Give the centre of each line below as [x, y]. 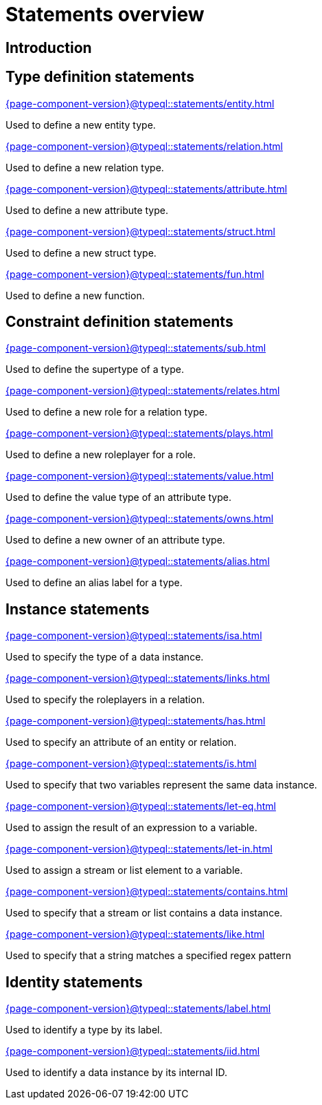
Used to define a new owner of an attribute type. [115, 540]
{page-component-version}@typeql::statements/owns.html [140, 519]
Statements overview [105, 14]
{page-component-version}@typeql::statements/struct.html [140, 231]
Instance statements [78, 609]
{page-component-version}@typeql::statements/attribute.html [147, 189]
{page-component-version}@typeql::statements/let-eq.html [141, 806]
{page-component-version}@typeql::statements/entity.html [140, 103]
